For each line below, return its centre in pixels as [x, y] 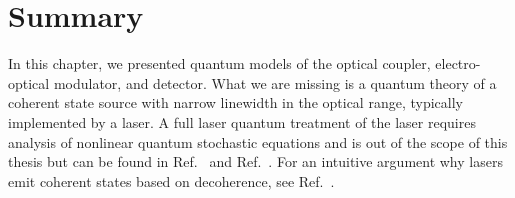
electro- [458, 63]
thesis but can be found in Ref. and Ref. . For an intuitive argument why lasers [255, 161]
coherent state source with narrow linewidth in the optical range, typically [235, 102]
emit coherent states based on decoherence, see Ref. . [171, 180]
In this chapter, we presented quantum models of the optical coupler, [219, 63]
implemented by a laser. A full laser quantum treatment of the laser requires [242, 121]
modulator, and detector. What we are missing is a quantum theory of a [275, 82]
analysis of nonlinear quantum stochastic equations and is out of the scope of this [258, 141]
